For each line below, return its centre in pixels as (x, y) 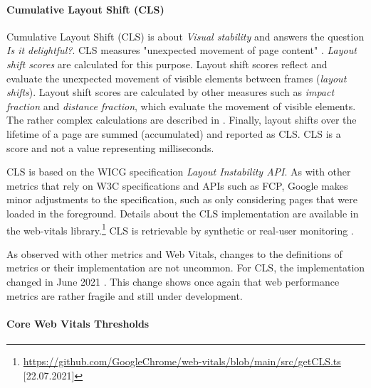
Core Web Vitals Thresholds (78, 323)
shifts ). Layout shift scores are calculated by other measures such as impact (171, 92)
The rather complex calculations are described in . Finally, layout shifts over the (182, 120)
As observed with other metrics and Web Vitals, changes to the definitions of (174, 253)
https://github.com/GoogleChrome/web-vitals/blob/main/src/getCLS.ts (182, 361)
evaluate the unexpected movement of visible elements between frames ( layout (177, 78)
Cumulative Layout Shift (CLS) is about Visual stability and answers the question (185, 36)
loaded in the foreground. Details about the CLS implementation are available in (183, 213)
